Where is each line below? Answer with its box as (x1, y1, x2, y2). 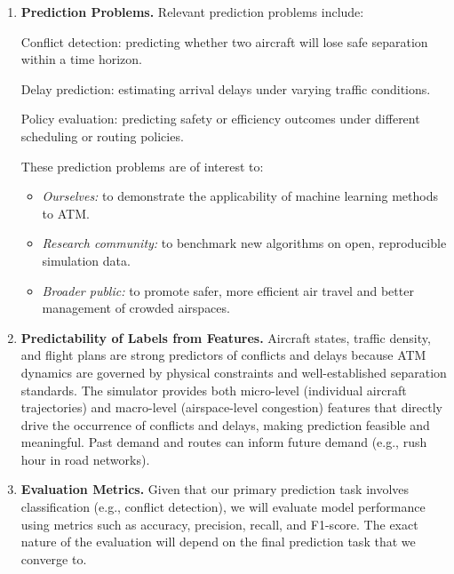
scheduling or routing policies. (20, 126, 184, 145)
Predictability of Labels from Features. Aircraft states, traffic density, (20, 328, 431, 347)
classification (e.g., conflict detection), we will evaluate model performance (20, 498, 426, 516)
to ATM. (42, 203, 90, 222)
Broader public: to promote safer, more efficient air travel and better (42, 281, 414, 299)
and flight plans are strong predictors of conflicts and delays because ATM (20, 346, 426, 364)
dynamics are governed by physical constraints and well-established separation (20, 363, 447, 381)
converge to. (20, 549, 87, 568)
